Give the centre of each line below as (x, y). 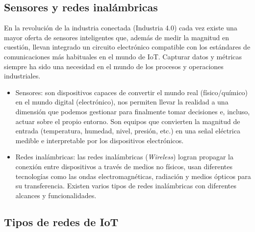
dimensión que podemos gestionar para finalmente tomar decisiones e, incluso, (133, 111)
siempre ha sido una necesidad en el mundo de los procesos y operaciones (114, 66)
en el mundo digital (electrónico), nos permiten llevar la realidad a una (122, 102)
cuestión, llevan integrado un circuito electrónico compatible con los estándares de (127, 47)
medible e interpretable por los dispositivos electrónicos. (100, 140)
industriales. (22, 76)
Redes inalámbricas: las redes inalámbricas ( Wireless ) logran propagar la (125, 157)
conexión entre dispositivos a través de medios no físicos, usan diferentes (124, 166)
